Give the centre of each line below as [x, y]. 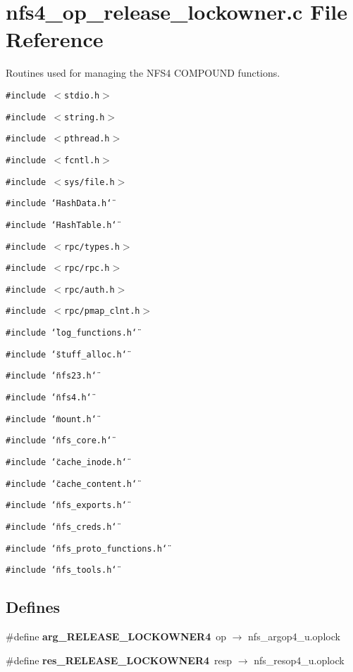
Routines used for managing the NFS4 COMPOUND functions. [143, 73]
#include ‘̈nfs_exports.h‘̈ [66, 506]
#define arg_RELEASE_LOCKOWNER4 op [116, 636]
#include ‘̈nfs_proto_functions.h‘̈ [87, 549]
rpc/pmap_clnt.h [102, 311]
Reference [55, 39]
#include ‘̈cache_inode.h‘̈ [66, 463]
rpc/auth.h [89, 290]
